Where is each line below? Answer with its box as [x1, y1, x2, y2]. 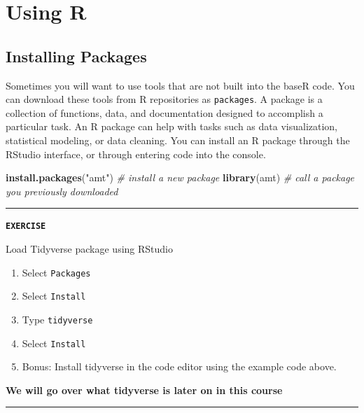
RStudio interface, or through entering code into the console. [6, 146, 266, 161]
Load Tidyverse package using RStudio [6, 241, 173, 256]
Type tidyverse [22, 311, 93, 326]
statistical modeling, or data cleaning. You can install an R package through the [6, 133, 350, 148]
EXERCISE [6, 221, 46, 232]
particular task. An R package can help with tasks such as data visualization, [6, 119, 338, 134]
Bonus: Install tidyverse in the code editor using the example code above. [22, 359, 337, 374]
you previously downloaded [6, 183, 118, 198]
